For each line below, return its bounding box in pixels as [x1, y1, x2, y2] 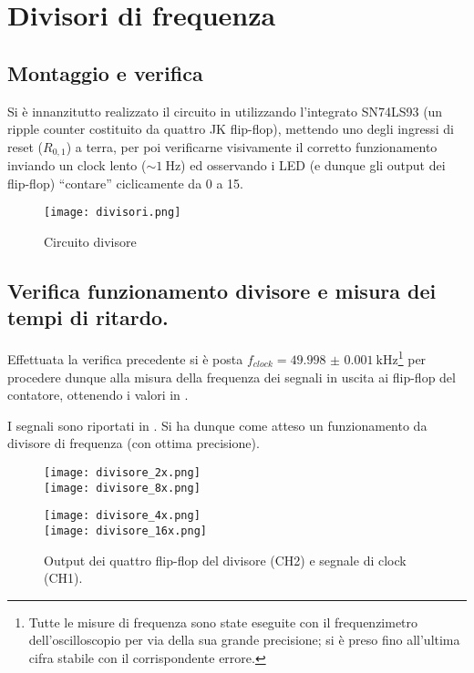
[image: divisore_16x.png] [44, 524, 207, 537]
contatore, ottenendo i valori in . [7, 385, 189, 404]
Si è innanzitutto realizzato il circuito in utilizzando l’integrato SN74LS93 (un [7, 101, 443, 120]
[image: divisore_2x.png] [44, 465, 201, 479]
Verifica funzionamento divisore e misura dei [7, 277, 437, 305]
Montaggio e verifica [7, 58, 203, 87]
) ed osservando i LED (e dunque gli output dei [180, 156, 446, 175]
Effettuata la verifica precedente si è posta [7, 349, 243, 368]
